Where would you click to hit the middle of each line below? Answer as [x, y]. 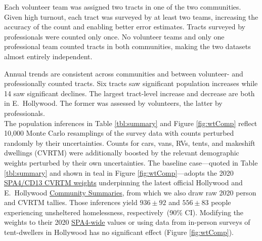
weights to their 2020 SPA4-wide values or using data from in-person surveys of [127, 222]
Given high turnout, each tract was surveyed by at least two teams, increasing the [131, 16]
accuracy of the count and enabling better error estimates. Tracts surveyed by [125, 27]
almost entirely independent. [48, 56]
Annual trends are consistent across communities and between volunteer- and [124, 73]
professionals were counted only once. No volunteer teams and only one [114, 36]
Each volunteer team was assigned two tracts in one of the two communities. [123, 7]
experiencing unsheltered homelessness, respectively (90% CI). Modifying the [124, 212]
